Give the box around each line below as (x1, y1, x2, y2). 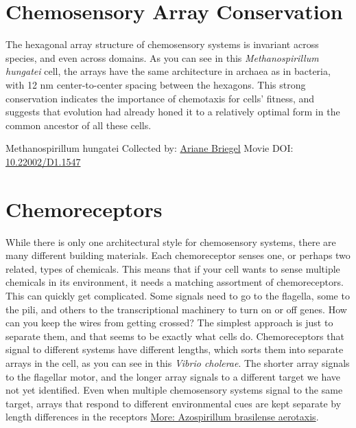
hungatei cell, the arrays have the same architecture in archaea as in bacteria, (5, 64, 331, 78)
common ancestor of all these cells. (5, 117, 152, 132)
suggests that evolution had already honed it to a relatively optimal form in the (5, 104, 340, 119)
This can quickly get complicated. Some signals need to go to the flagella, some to (5, 288, 350, 302)
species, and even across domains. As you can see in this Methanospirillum (5, 50, 319, 65)
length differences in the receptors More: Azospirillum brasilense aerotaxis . (5, 409, 319, 424)
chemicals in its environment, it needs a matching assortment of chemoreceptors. (5, 275, 344, 289)
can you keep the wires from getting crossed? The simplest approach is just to (5, 315, 333, 330)
